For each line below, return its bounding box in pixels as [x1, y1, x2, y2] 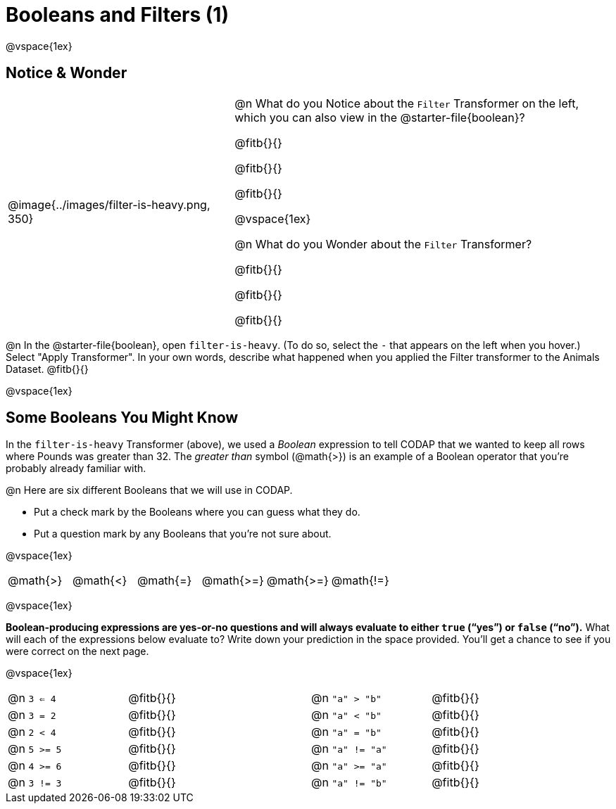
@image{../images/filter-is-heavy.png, [8, 197, 210, 212]
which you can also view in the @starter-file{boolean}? [234, 110, 525, 125]
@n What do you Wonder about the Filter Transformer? [234, 236, 532, 251]
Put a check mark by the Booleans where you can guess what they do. [34, 506, 360, 518]
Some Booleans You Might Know [6, 409, 239, 427]
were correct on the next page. [6, 645, 149, 658]
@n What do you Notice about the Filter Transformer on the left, [234, 96, 579, 110]
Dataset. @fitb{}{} [6, 362, 89, 375]
